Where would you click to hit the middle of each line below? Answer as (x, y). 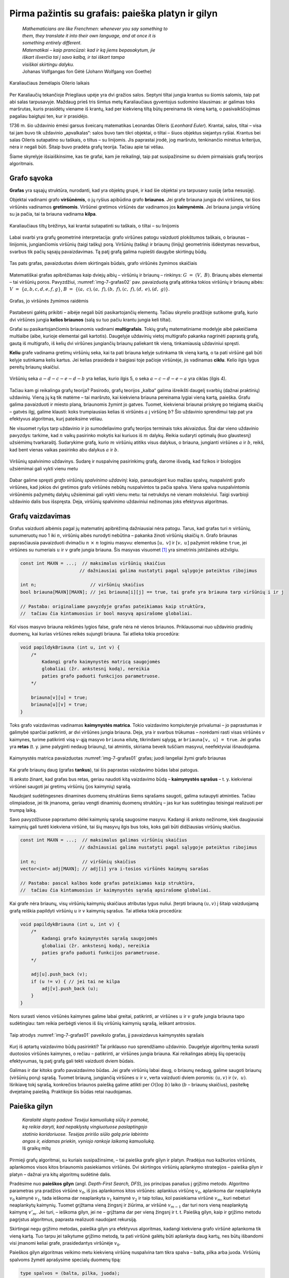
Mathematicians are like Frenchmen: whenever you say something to (95, 29)
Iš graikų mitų (37, 1148)
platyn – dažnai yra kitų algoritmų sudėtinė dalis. (60, 1174)
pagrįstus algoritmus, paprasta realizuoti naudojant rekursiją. (73, 1219)
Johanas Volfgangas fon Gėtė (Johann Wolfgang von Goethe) (87, 71)
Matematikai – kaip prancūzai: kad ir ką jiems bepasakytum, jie (89, 50)
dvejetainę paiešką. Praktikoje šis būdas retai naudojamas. (71, 1092)
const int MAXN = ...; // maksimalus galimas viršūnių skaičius (104, 840)
